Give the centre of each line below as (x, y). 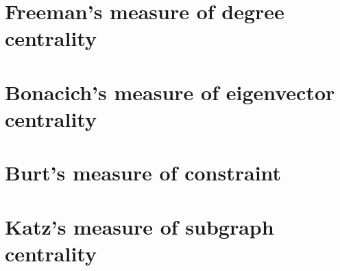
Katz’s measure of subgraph (139, 226)
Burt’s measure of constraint (143, 173)
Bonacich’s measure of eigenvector (170, 92)
